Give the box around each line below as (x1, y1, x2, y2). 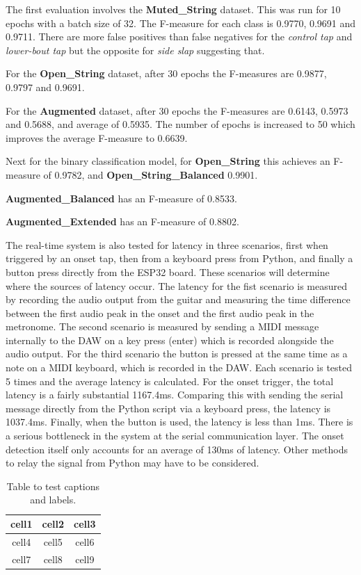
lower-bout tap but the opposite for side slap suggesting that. (6, 42, 265, 57)
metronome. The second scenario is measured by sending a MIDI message (6, 319, 319, 334)
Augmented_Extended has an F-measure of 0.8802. (6, 214, 239, 229)
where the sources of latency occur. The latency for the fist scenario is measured (6, 278, 348, 293)
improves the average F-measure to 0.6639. (6, 130, 188, 145)
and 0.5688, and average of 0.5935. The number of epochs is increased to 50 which (6, 117, 355, 131)
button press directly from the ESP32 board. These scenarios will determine (6, 264, 330, 279)
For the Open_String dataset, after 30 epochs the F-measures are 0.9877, (6, 66, 327, 81)
